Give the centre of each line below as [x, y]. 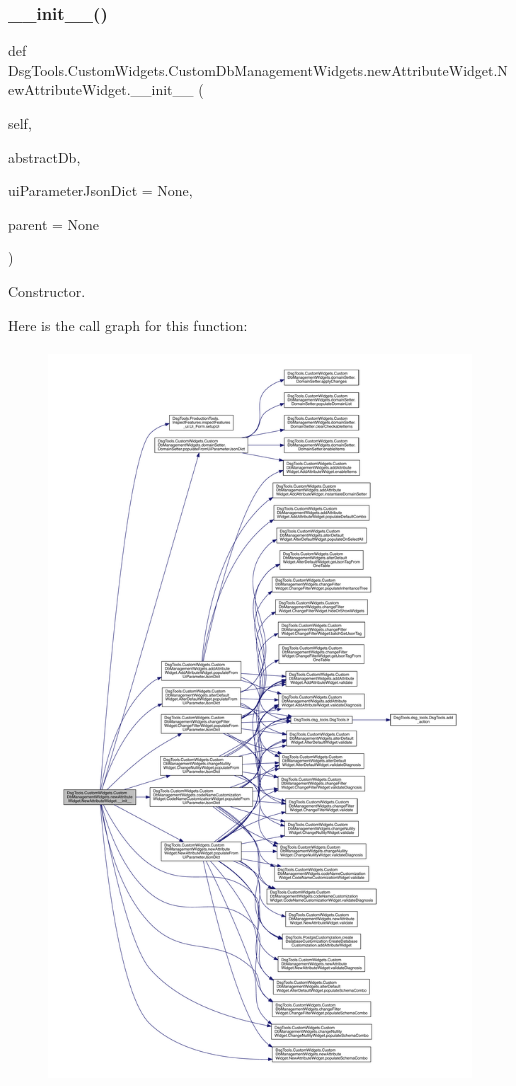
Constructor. [47, 290]
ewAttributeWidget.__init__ [101, 89]
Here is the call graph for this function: [128, 324]
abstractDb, [44, 156]
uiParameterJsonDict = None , [100, 190]
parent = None [54, 223]
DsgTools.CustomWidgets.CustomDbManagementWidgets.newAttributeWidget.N [258, 69]
